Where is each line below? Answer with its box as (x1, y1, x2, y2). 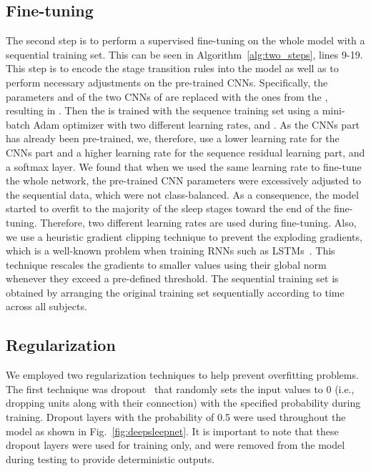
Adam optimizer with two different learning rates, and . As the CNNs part (33, 116, 360, 132)
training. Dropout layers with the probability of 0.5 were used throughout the (6, 410, 346, 425)
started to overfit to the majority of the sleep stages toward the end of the (6, 201, 331, 216)
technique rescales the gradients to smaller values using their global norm (6, 257, 327, 272)
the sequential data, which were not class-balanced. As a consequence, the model (6, 187, 359, 202)
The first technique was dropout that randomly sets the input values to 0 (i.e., (6, 381, 355, 396)
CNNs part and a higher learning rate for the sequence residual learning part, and (6, 144, 365, 159)
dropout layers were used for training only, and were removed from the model (6, 437, 345, 452)
